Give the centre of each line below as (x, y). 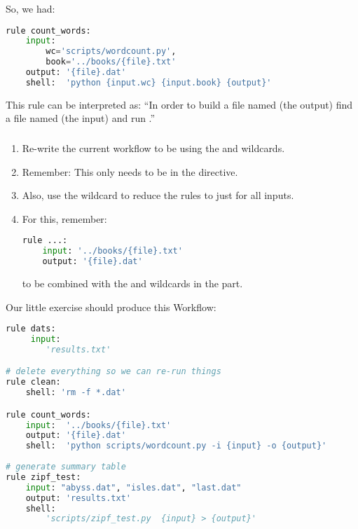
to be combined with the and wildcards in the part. (132, 283)
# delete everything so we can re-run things (113, 372)
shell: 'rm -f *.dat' (76, 393)
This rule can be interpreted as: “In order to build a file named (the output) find (179, 104)
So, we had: (30, 8)
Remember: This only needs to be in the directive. (130, 171)
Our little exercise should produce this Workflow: (111, 307)
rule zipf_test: (43, 477)
